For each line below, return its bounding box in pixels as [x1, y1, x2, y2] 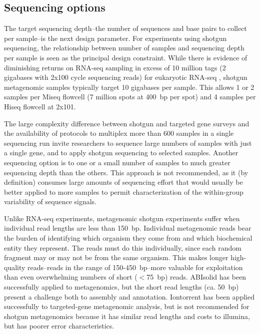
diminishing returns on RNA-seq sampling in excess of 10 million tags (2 [4, 62, 226, 72]
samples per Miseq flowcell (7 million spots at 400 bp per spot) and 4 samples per [4, 91, 256, 102]
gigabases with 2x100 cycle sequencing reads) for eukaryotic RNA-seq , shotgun [4, 72, 247, 82]
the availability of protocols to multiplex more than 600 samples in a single [4, 128, 234, 138]
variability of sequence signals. [4, 196, 96, 207]
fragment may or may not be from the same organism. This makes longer [4, 252, 228, 263]
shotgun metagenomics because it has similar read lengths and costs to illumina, [4, 311, 250, 321]
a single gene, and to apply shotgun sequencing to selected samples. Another [4, 147, 238, 158]
